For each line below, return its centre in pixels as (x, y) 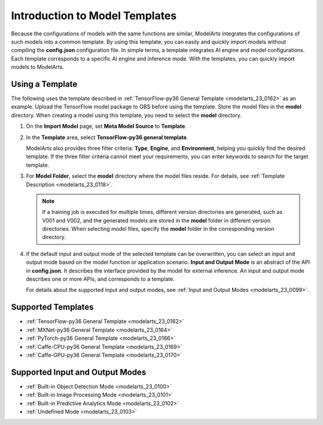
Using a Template (44, 84)
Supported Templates (52, 307)
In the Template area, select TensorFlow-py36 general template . (107, 137)
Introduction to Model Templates (94, 16)
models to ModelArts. (38, 67)
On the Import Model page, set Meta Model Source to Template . (106, 126)
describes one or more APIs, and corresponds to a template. (100, 279)
